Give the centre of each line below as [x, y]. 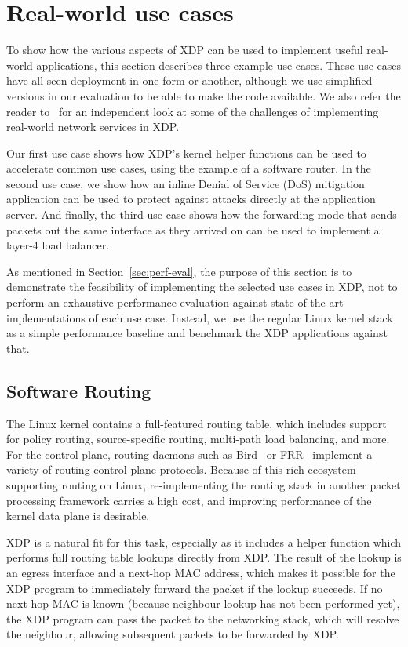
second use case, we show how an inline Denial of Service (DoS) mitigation [186, 183]
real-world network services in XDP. [93, 127]
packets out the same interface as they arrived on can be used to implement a [193, 229]
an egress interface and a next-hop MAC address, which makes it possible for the [201, 572]
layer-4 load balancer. [58, 245]
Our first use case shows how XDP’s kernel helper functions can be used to [186, 153]
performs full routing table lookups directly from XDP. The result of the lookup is [204, 557]
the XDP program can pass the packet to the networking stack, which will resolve [203, 618]
